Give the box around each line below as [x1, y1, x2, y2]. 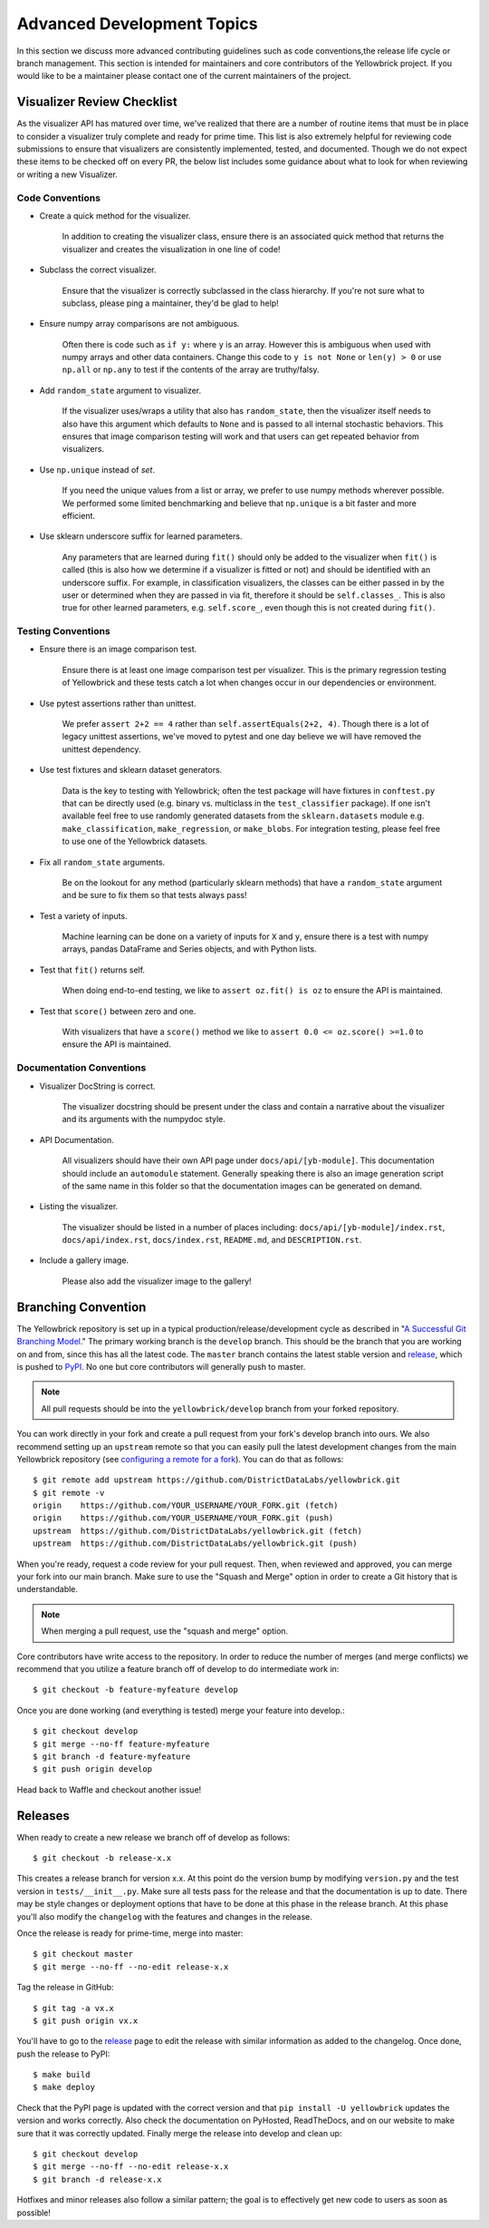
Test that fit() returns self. [39, 964, 145, 975]
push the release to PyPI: [16, 2048, 110, 2059]
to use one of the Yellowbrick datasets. [62, 835, 208, 847]
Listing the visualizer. [39, 1201, 119, 1212]
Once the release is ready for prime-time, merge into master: [16, 1928, 244, 1939]
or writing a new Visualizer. [16, 169, 118, 180]
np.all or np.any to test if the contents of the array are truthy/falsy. [62, 364, 321, 376]
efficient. [62, 510, 95, 521]
